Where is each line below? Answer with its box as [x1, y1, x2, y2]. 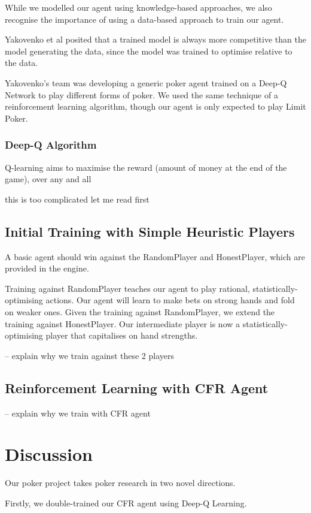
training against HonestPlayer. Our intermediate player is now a [5, 317, 240, 330]
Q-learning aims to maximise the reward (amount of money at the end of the [5, 161, 287, 173]
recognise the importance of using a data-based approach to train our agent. [5, 13, 284, 25]
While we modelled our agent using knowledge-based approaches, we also [5, 1, 272, 13]
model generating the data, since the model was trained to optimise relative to [5, 44, 292, 57]
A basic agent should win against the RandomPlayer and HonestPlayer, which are [5, 250, 305, 262]
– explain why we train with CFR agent [5, 406, 151, 419]
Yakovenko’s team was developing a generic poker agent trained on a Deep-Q [5, 76, 287, 89]
